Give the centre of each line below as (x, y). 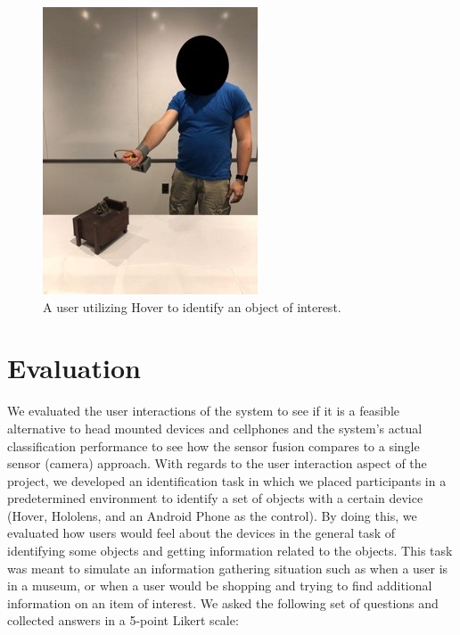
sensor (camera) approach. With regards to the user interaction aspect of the (217, 463)
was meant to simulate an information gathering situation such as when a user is (228, 568)
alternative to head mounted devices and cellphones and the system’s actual (215, 428)
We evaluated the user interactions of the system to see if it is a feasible (203, 411)
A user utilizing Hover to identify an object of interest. (192, 306)
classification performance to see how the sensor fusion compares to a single (214, 445)
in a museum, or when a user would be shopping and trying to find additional (220, 586)
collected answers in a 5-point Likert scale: (123, 620)
